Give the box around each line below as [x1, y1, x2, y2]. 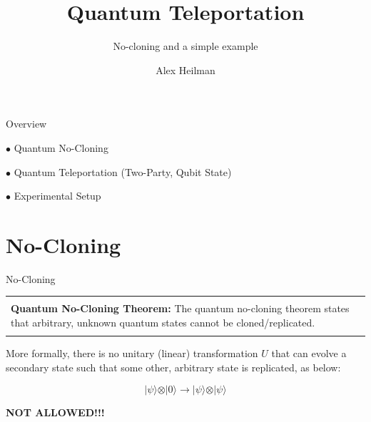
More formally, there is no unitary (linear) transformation [6, 346, 258, 361]
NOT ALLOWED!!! [6, 404, 105, 419]
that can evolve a [271, 346, 347, 361]
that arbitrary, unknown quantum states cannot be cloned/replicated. [11, 315, 315, 329]
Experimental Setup [14, 188, 101, 203]
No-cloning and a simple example [113, 38, 258, 53]
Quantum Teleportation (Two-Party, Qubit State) [14, 164, 232, 179]
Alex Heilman [156, 62, 215, 77]
